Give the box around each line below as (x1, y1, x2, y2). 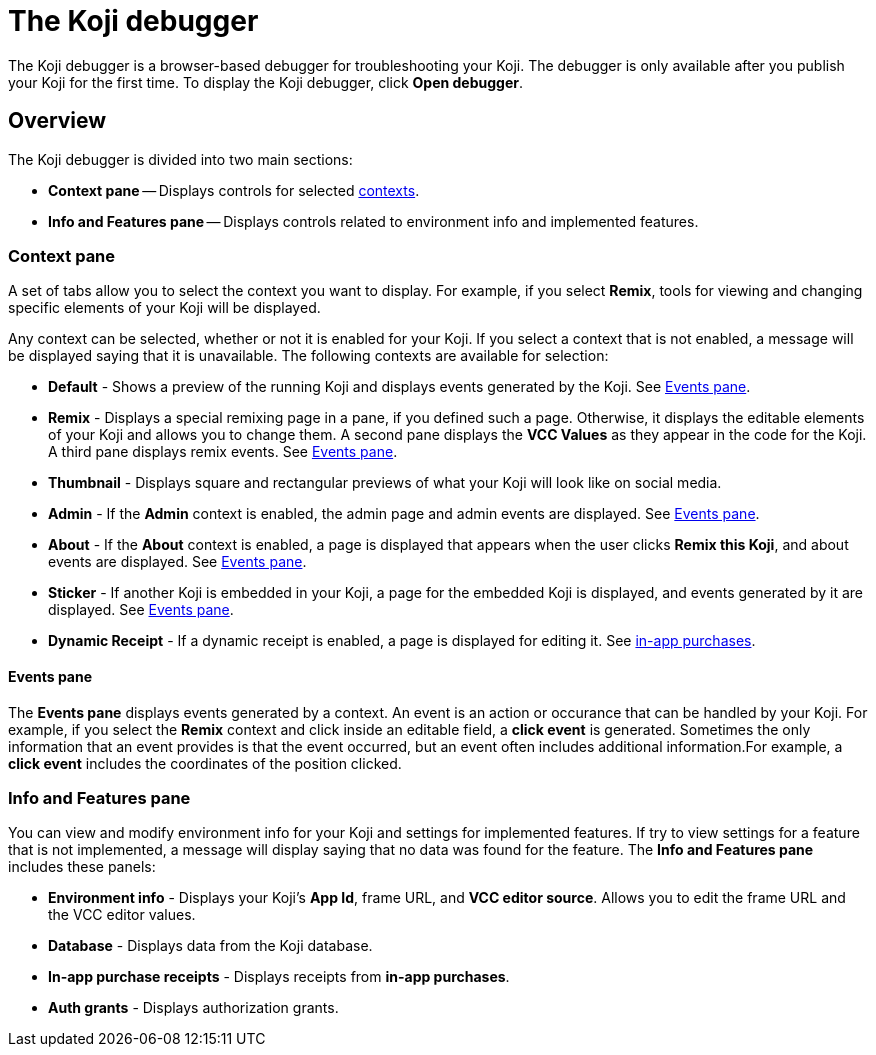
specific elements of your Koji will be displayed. (8, 299, 321, 317)
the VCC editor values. (48, 906, 196, 924)
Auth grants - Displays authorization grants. (48, 999, 339, 1017)
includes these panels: (8, 858, 156, 876)
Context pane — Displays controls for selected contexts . (48, 181, 420, 199)
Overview (8, 108, 107, 134)
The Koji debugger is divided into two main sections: (8, 150, 353, 168)
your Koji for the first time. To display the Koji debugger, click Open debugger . (8, 73, 524, 91)
